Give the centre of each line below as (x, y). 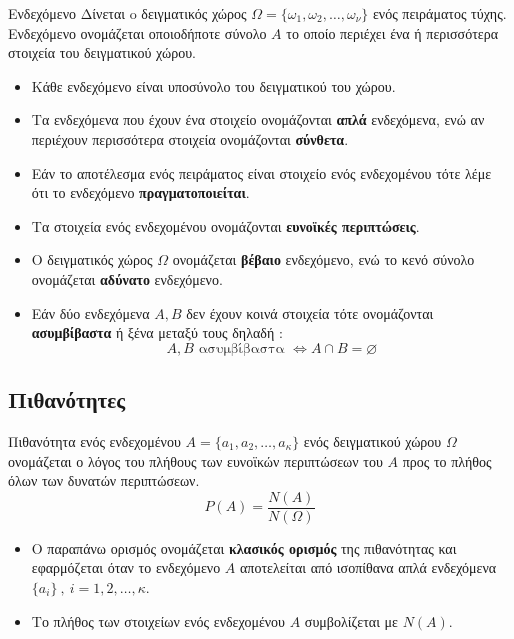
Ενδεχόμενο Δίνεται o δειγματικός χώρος (127, 13)
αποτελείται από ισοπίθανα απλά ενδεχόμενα (368, 567)
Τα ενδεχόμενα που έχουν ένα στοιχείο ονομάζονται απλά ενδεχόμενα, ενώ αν (258, 119)
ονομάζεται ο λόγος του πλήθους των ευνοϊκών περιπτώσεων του (195, 460)
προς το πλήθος (447, 460)
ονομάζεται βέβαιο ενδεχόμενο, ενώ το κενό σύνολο (323, 259)
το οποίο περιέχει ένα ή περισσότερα (392, 32)
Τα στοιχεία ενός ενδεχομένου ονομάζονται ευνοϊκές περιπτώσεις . (225, 225)
